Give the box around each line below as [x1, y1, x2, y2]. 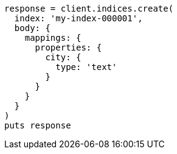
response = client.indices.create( [4, 4, 174, 13]
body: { [14, 23, 50, 33]
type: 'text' [55, 62, 117, 72]
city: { [45, 52, 82, 62]
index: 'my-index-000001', [14, 13, 143, 23]
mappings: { [24, 33, 82, 43]
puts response [4, 121, 71, 130]
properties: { [35, 43, 102, 52]
